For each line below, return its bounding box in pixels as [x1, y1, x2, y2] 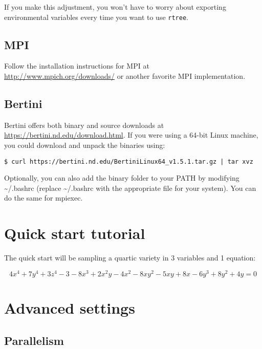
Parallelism [4, 332, 64, 348]
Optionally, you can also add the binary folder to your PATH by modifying [4, 172, 239, 183]
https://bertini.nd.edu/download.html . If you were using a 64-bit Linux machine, [4, 129, 258, 140]
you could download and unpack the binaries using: [4, 140, 165, 150]
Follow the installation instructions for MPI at [4, 60, 149, 71]
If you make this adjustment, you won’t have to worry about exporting [4, 2, 226, 12]
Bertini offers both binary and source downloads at [4, 119, 164, 130]
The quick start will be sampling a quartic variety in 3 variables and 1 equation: [4, 252, 256, 263]
